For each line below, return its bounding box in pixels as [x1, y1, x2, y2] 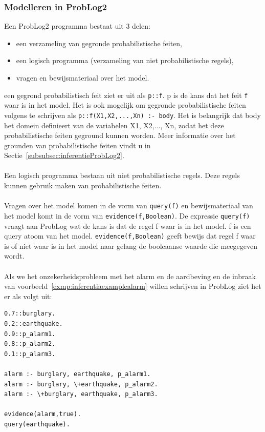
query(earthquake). [4, 420, 70, 428]
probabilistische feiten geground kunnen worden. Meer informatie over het [4, 130, 236, 141]
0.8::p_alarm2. [4, 340, 56, 348]
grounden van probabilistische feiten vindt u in [4, 140, 151, 150]
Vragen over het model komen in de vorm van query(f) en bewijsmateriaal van [4, 200, 253, 211]
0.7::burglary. [4, 310, 56, 318]
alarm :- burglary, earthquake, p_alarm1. [4, 370, 151, 378]
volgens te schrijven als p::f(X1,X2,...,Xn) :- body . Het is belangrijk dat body [4, 109, 261, 120]
